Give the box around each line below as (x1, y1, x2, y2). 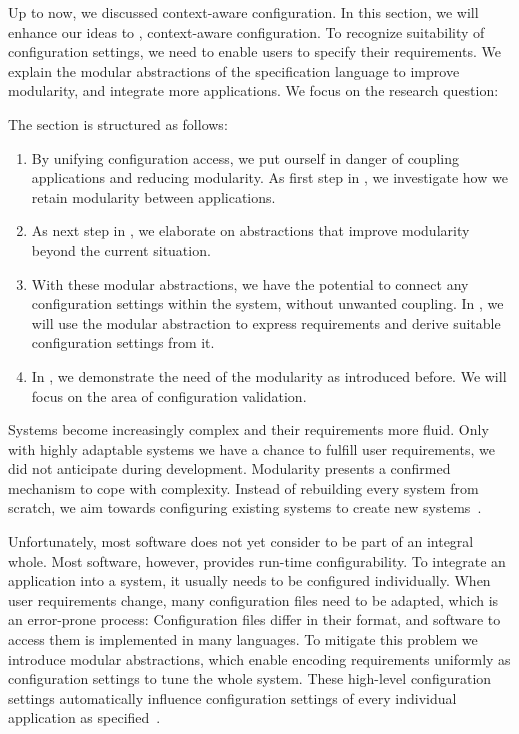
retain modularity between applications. (31, 186, 276, 207)
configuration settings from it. (31, 332, 215, 353)
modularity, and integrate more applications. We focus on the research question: (8, 80, 499, 101)
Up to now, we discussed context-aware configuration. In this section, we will (8, 2, 479, 22)
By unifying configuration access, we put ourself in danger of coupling (31, 147, 459, 168)
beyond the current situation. (31, 239, 211, 260)
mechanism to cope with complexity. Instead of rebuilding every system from (8, 477, 479, 498)
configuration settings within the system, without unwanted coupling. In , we (31, 293, 504, 314)
